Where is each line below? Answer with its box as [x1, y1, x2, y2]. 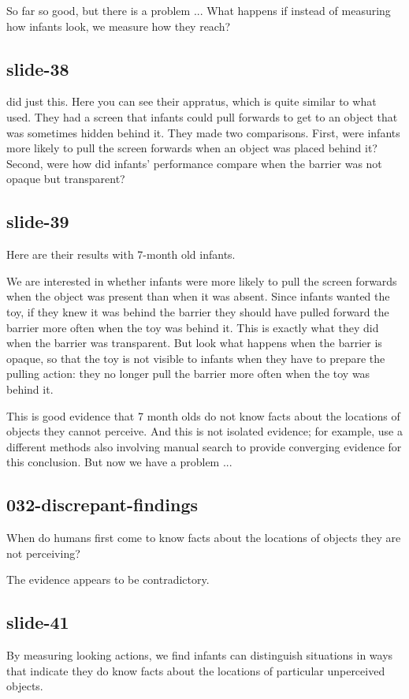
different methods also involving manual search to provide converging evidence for [6, 438, 402, 454]
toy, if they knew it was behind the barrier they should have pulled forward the [6, 303, 389, 320]
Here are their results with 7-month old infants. [6, 246, 236, 263]
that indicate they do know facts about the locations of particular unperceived [6, 662, 385, 678]
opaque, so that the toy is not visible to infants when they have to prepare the [6, 349, 385, 366]
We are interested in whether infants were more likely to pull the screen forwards [6, 272, 397, 289]
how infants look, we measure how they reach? [6, 17, 231, 34]
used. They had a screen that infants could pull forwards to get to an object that [6, 108, 398, 125]
